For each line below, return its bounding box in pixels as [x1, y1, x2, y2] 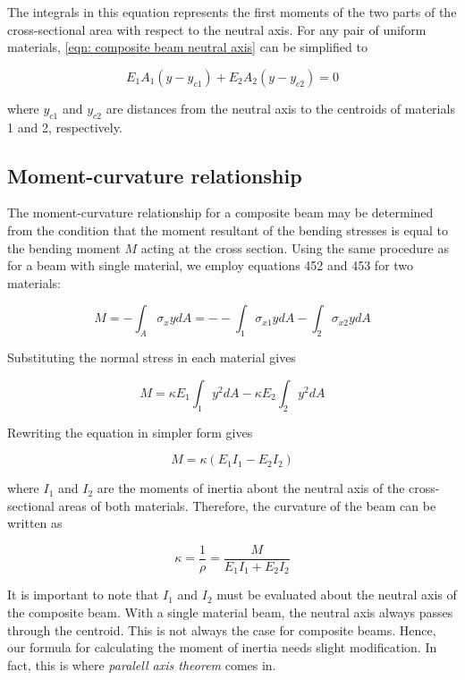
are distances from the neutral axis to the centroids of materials [106, 98, 455, 117]
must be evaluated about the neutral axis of [216, 585, 457, 604]
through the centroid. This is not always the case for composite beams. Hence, [7, 620, 436, 639]
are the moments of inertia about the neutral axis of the [97, 479, 405, 497]
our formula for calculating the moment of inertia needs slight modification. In [7, 638, 437, 657]
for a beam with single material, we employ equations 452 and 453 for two [7, 256, 414, 275]
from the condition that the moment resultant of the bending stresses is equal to [7, 220, 448, 239]
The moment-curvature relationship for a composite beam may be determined [7, 203, 434, 222]
